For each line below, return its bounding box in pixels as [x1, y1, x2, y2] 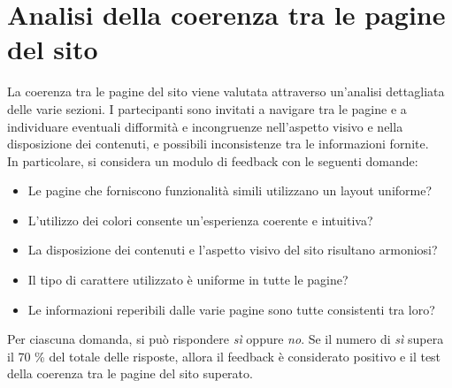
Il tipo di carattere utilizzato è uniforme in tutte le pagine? [27, 270, 349, 289]
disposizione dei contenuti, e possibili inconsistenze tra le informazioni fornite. [7, 134, 429, 153]
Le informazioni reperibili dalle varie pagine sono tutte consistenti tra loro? [27, 300, 435, 318]
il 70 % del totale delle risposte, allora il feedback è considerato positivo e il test [7, 346, 441, 365]
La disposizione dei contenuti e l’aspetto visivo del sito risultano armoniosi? [27, 240, 438, 259]
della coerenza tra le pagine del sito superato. [7, 364, 253, 383]
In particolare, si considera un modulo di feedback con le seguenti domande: [7, 151, 418, 170]
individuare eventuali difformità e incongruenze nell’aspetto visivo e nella [7, 117, 403, 135]
